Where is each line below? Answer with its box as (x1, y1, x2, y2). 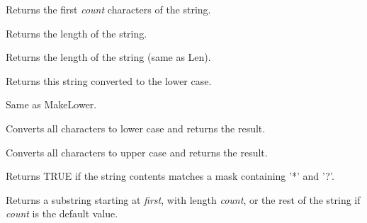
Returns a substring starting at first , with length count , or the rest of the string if (6, 192, 361, 207)
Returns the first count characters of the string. (6, 2, 211, 16)
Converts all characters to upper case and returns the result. (6, 144, 268, 159)
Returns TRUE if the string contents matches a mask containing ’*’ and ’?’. (6, 168, 334, 183)
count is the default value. (6, 206, 118, 221)
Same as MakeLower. (6, 97, 97, 112)
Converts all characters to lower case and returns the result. (6, 120, 266, 135)
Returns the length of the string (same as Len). (6, 50, 211, 64)
